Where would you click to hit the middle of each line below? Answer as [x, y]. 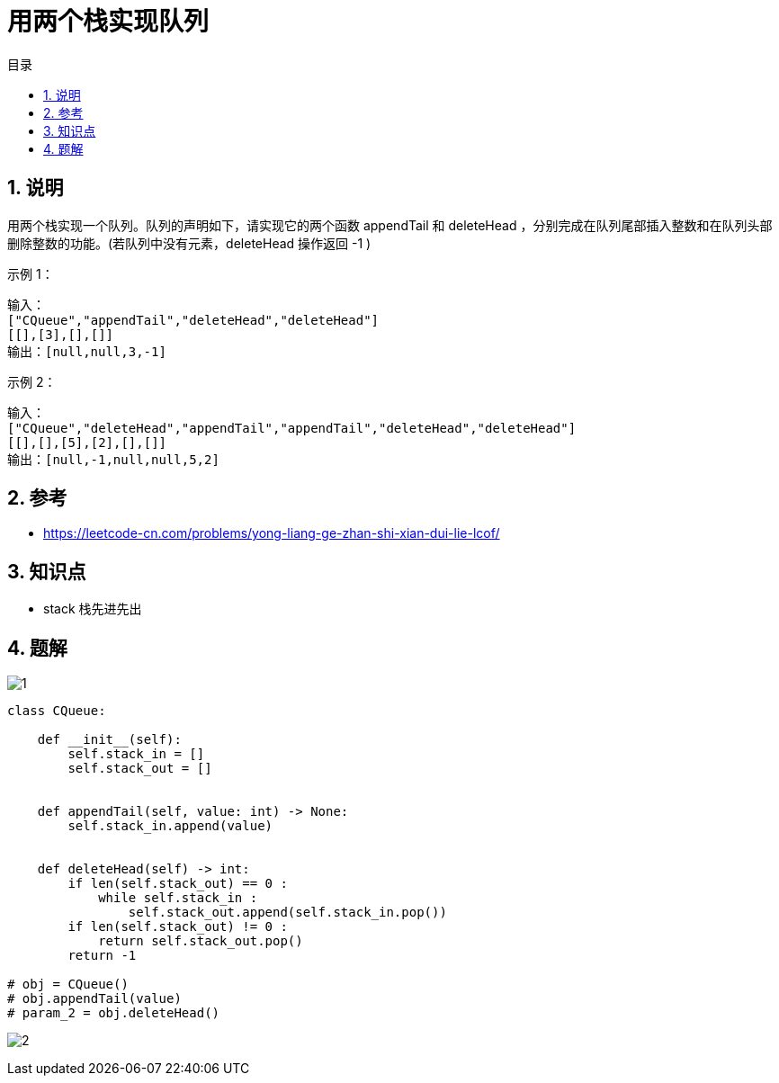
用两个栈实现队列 [108, 22]
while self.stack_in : [178, 898]
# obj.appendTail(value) [94, 999]
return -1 [102, 956]
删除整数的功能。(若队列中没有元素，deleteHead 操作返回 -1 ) [189, 243]
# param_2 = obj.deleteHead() [114, 1013]
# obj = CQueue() [68, 985]
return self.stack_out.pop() [201, 941]
